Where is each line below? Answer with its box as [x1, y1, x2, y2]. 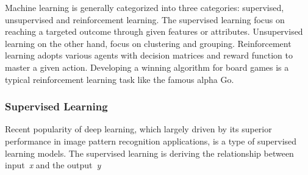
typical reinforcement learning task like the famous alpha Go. [5, 73, 234, 85]
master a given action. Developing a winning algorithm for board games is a [5, 60, 289, 73]
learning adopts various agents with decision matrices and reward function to [5, 49, 293, 62]
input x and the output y [5, 159, 101, 171]
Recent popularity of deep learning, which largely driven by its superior [5, 123, 272, 135]
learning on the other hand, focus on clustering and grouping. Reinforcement [5, 37, 292, 49]
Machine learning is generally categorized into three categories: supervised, [5, 1, 284, 13]
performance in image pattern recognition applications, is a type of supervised [5, 134, 297, 147]
